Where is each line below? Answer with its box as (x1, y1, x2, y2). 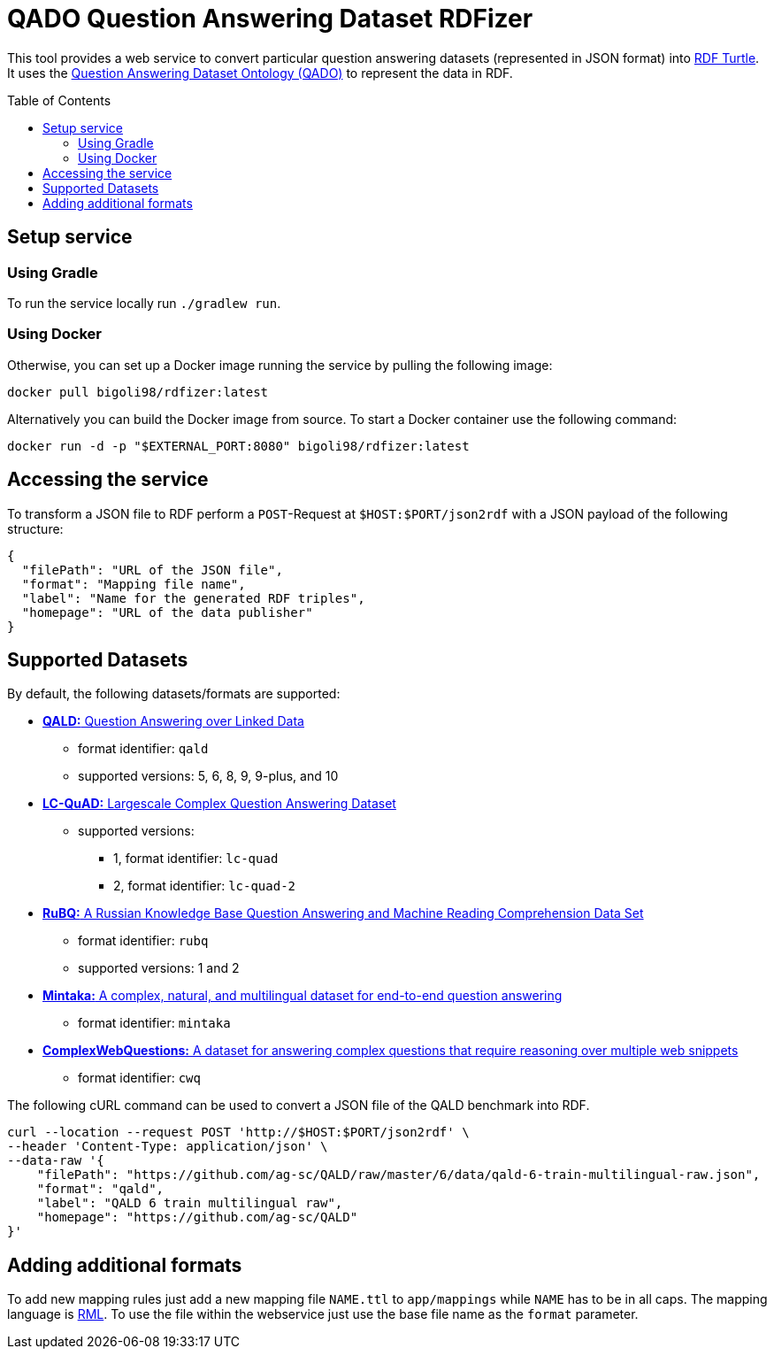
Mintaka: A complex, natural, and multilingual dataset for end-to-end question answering (42, 988, 563, 1004)
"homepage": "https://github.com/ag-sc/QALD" (36, 1210, 358, 1225)
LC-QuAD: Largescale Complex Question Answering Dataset (42, 796, 396, 812)
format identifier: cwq (78, 1070, 201, 1086)
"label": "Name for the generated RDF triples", (21, 590, 365, 605)
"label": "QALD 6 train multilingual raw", (36, 1196, 343, 1211)
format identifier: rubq (78, 933, 209, 949)
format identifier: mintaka (78, 1015, 231, 1031)
